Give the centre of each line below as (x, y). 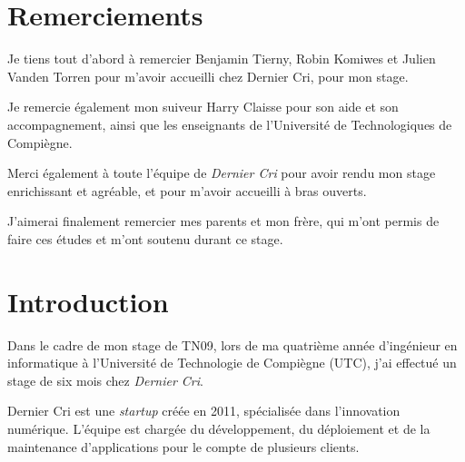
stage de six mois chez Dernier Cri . (105, 380)
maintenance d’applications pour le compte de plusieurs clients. (183, 446)
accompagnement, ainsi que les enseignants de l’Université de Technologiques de (230, 124)
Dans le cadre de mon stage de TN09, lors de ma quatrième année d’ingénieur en (232, 344)
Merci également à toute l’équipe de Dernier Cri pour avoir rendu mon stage (222, 173)
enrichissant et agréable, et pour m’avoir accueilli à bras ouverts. (187, 190)
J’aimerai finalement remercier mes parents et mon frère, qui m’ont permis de (223, 221)
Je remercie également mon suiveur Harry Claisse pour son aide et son (203, 107)
